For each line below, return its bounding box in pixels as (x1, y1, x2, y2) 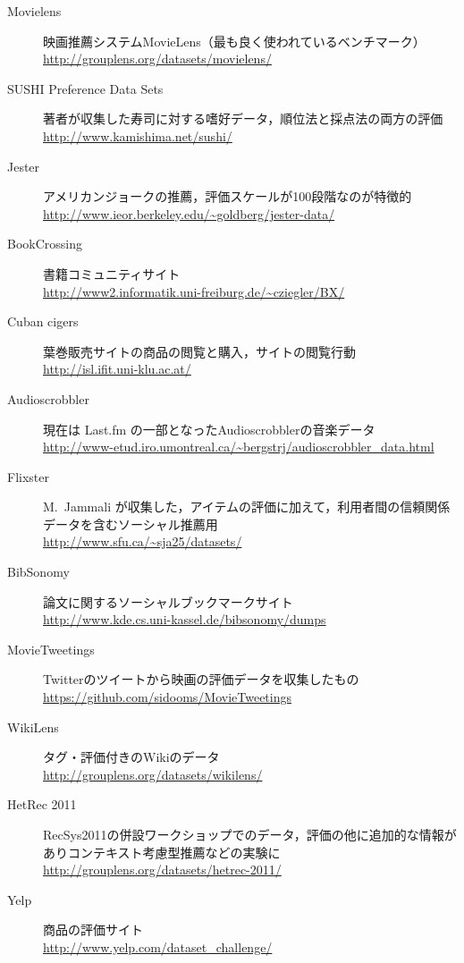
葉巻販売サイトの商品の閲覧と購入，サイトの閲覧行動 (43, 342, 356, 360)
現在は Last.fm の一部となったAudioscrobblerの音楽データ (43, 419, 375, 438)
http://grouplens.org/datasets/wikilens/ (43, 764, 263, 783)
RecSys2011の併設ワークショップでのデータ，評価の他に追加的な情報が (43, 825, 457, 843)
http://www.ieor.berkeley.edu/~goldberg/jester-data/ (43, 204, 335, 223)
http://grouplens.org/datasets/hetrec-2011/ (43, 860, 282, 879)
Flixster (7, 467, 49, 486)
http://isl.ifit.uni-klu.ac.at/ (43, 359, 191, 378)
